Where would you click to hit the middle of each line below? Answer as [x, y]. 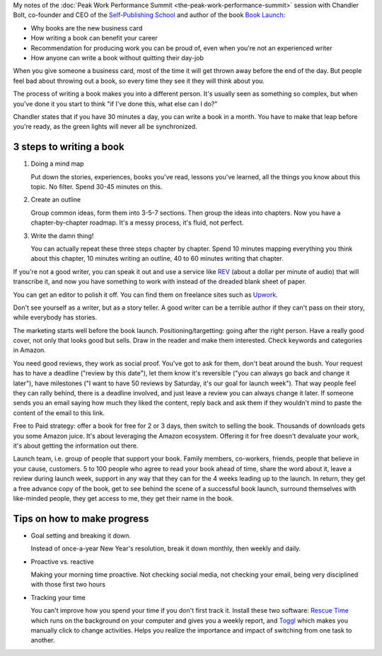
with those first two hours [68, 584]
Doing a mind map [57, 164]
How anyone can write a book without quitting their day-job [117, 57]
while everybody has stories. [55, 317]
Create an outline [56, 200]
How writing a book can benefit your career [94, 38]
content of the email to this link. [59, 413]
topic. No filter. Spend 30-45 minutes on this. [97, 186]
